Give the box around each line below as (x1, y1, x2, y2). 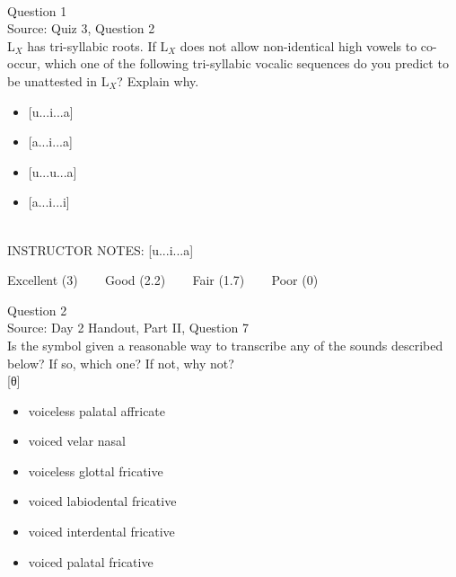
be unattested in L (7, 71, 110, 90)
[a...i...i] (28, 192, 70, 211)
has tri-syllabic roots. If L (27, 36, 169, 55)
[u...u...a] (28, 162, 77, 181)
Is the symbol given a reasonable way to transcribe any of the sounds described (7, 335, 443, 354)
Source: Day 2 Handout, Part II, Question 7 (7, 318, 249, 337)
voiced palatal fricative (28, 552, 153, 571)
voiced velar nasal (28, 431, 127, 450)
